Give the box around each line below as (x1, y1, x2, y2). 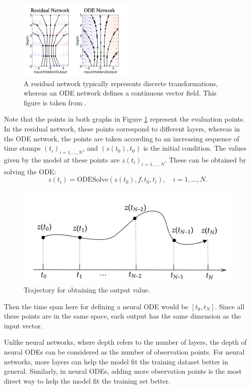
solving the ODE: (4, 166, 56, 176)
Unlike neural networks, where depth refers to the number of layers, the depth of (4, 337, 247, 347)
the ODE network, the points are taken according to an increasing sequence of (4, 133, 240, 143)
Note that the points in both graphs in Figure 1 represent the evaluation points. (4, 114, 245, 124)
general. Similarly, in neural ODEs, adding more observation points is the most (4, 366, 242, 376)
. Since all (215, 301, 245, 311)
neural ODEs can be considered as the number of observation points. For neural (4, 347, 245, 357)
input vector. (4, 320, 43, 330)
